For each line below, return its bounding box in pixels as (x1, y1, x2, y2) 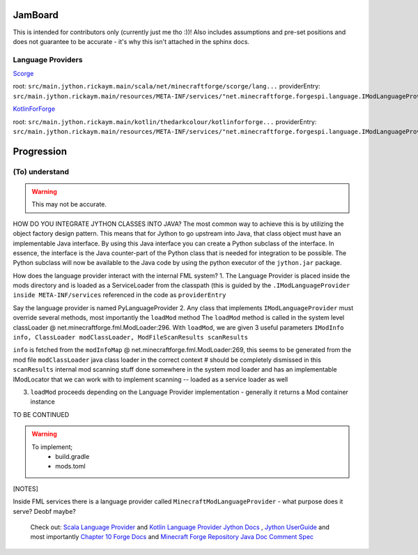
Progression (13, 145, 68, 157)
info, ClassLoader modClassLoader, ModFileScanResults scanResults (13, 333, 249, 342)
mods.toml (55, 462, 86, 471)
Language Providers (13, 54, 83, 64)
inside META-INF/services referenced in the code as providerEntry (13, 291, 226, 299)
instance (30, 397, 55, 406)
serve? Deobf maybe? (13, 507, 76, 515)
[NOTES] (13, 485, 38, 493)
